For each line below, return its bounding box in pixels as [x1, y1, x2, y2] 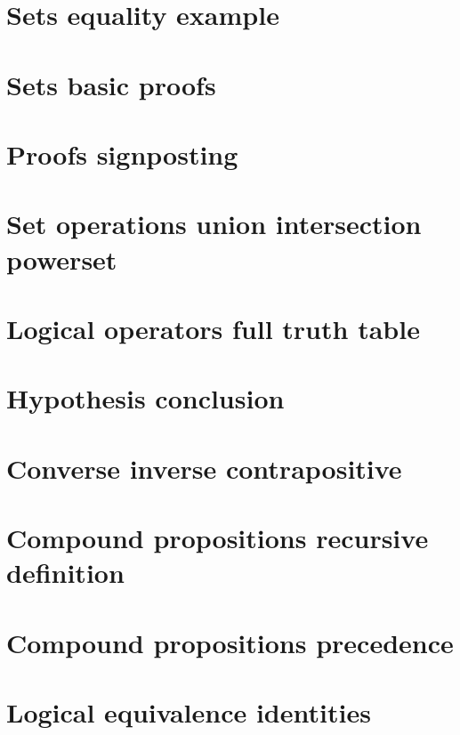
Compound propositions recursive [6, 520, 429, 555]
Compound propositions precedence [6, 624, 454, 660]
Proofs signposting [6, 135, 238, 172]
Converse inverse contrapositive [6, 449, 402, 486]
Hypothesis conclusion [6, 380, 285, 416]
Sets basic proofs [6, 66, 216, 102]
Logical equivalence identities [6, 693, 371, 730]
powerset [6, 240, 117, 277]
